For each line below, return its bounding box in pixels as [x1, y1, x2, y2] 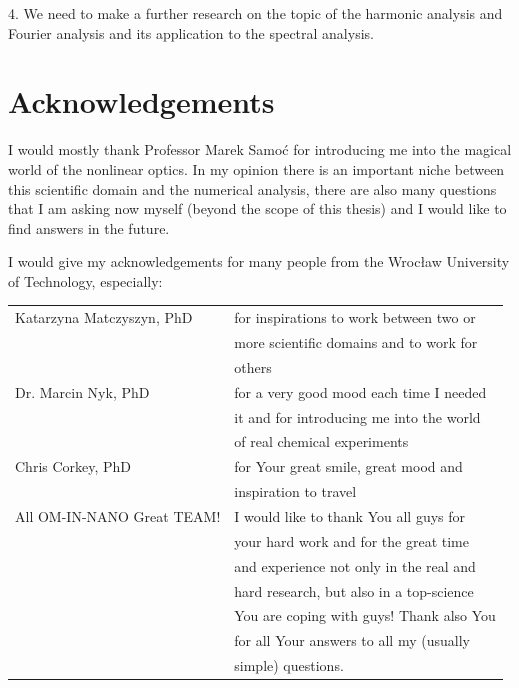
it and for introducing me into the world [234, 406, 481, 427]
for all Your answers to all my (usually [234, 630, 470, 651]
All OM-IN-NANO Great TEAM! [15, 505, 221, 526]
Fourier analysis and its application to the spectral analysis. [8, 22, 374, 43]
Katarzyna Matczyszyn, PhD [15, 307, 193, 328]
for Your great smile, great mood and [234, 456, 463, 477]
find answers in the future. [8, 217, 170, 238]
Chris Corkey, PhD [15, 456, 132, 477]
